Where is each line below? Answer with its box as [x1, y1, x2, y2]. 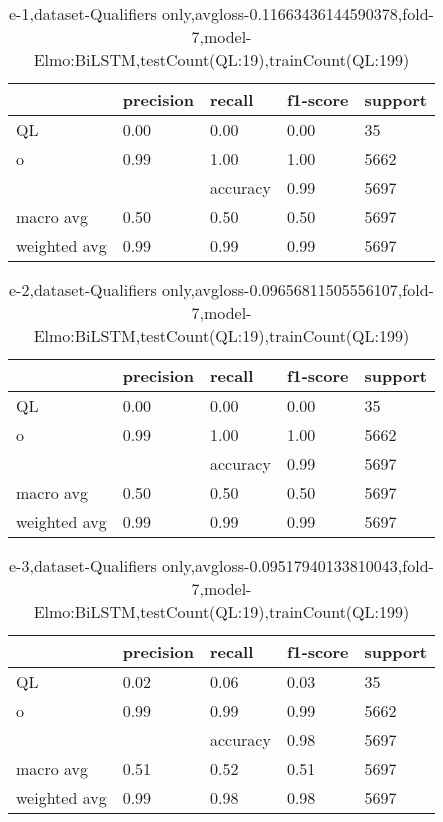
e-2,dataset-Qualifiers [9, 278, 157, 301]
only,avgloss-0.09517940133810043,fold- [162, 554, 434, 577]
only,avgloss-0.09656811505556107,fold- [162, 278, 434, 301]
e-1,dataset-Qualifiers [9, 2, 157, 25]
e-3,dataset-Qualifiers [9, 554, 157, 577]
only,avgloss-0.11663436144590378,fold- [162, 2, 434, 25]
